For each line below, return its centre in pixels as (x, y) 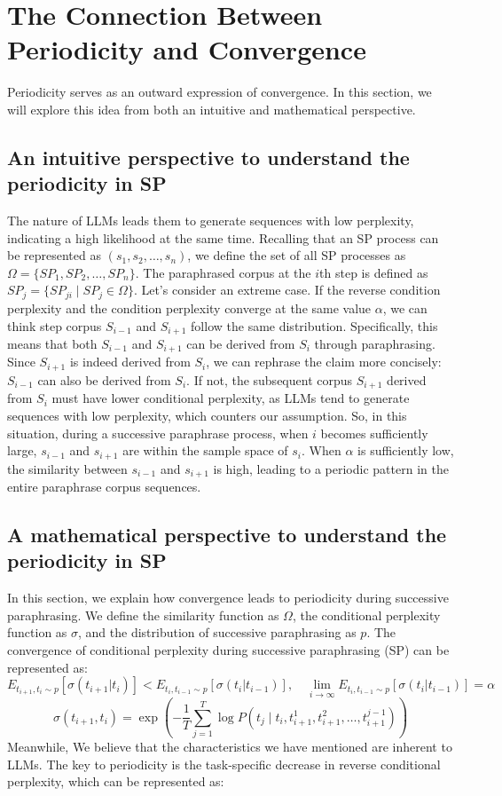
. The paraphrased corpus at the (223, 272)
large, (22, 450)
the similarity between (67, 468)
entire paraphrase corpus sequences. (104, 487)
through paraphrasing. (375, 343)
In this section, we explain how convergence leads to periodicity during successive (228, 598)
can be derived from (241, 343)
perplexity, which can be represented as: (116, 781)
